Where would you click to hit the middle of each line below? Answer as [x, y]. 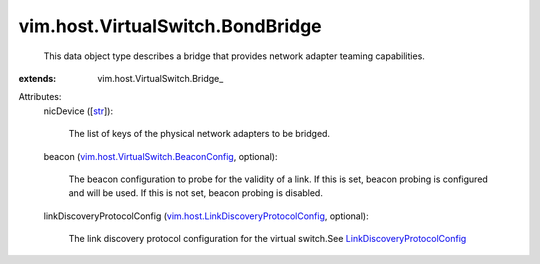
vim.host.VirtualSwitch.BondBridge [170, 26]
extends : [37, 78]
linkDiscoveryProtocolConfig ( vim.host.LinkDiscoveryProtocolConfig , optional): [206, 216]
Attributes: [40, 97]
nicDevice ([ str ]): [78, 111]
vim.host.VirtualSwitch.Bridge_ [160, 78]
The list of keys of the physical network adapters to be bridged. [199, 134]
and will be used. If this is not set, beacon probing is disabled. [196, 193]
